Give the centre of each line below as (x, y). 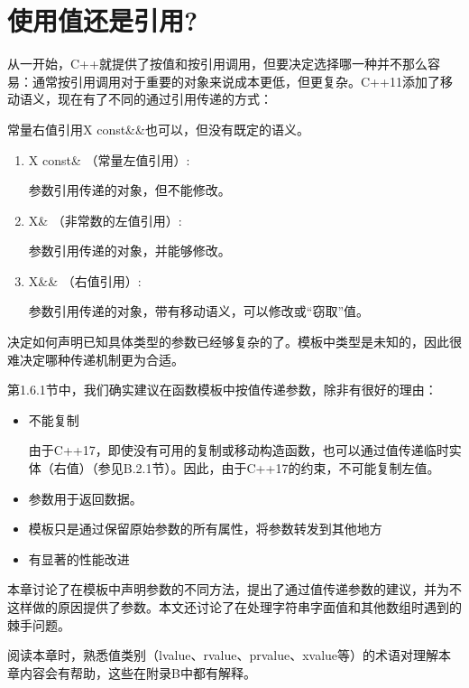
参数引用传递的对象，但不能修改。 (129, 190)
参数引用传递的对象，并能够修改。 (129, 251)
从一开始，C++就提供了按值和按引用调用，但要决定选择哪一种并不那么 (217, 64)
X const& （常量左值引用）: (109, 159)
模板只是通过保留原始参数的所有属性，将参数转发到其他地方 (205, 529)
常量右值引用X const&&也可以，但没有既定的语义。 (158, 129)
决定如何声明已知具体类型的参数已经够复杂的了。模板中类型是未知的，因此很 (234, 342)
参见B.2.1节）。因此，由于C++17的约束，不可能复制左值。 (269, 468)
